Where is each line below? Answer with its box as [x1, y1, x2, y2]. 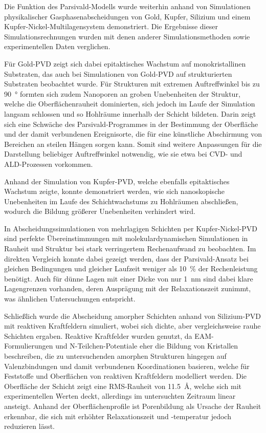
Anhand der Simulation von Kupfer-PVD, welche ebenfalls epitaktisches [4, 176, 230, 186]
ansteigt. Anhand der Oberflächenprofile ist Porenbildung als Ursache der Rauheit [4, 400, 261, 411]
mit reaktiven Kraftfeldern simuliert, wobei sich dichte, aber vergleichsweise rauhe [4, 320, 261, 331]
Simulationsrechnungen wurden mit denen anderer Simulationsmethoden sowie [4, 31, 250, 41]
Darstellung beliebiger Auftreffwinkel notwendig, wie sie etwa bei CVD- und [4, 148, 242, 159]
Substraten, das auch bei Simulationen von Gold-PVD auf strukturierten [4, 68, 232, 79]
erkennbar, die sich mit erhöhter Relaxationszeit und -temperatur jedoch [4, 410, 231, 421]
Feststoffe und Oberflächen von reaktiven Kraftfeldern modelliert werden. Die [4, 371, 247, 381]
